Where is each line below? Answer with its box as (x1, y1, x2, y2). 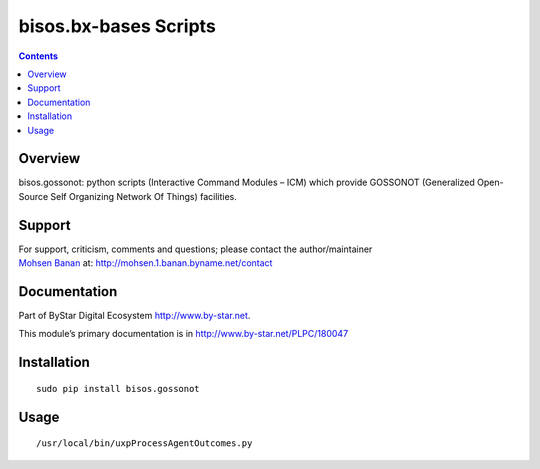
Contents (18, 50, 59, 62)
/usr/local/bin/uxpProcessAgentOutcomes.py (36, 438, 253, 449)
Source (18, 190, 49, 202)
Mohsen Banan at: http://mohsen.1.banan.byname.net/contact (18, 257, 273, 269)
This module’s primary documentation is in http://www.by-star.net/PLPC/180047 (18, 328, 349, 340)
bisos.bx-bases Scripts (18, 15, 217, 37)
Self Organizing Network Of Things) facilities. (50, 190, 237, 202)
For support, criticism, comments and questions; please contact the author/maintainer (18, 243, 373, 255)
